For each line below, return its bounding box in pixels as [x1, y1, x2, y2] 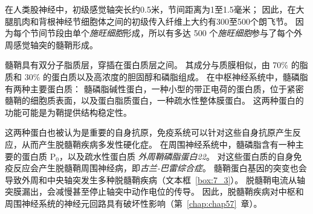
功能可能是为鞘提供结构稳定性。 [5, 105, 132, 118]
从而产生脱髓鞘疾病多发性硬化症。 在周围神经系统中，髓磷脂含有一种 [21, 137, 295, 150]
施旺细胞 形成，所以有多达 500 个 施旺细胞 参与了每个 [89, 27, 294, 39]
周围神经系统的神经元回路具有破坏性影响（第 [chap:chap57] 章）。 [5, 197, 262, 209]
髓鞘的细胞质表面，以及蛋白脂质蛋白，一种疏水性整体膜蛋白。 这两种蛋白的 [5, 94, 304, 107]
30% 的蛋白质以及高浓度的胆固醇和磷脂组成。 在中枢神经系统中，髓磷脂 [24, 70, 308, 83]
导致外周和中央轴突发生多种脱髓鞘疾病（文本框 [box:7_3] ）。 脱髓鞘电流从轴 [5, 173, 306, 186]
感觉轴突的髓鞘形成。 [13, 38, 98, 51]
